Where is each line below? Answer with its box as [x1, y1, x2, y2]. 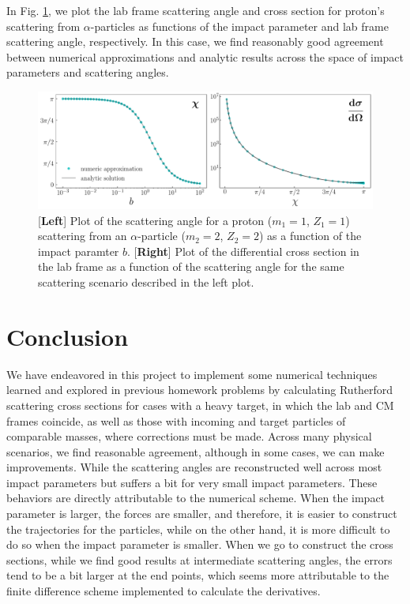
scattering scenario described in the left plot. [38, 274, 254, 290]
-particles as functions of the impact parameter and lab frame [90, 17, 389, 34]
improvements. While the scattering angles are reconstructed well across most [6, 459, 382, 475]
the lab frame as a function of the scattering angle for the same [38, 258, 344, 275]
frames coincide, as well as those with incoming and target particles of [6, 412, 346, 429]
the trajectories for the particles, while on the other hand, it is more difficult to [6, 520, 390, 537]
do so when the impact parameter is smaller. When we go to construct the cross [6, 536, 393, 553]
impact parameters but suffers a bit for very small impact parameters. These [6, 474, 378, 490]
